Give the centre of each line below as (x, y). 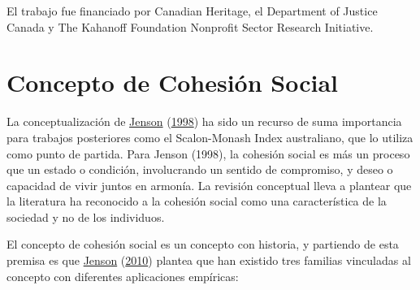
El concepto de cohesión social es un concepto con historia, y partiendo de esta (203, 244)
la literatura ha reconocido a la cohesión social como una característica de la (197, 201)
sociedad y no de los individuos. (86, 216)
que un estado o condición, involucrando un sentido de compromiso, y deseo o (200, 169)
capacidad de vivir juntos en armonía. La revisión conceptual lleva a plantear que (209, 185)
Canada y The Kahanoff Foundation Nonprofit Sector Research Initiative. (190, 26)
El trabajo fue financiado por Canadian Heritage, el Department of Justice (192, 11)
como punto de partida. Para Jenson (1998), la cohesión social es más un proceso (208, 153)
